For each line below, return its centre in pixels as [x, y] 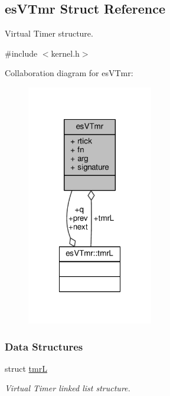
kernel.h [65, 53]
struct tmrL [26, 368]
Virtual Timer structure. [49, 33]
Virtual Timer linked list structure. [68, 388]
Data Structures [44, 346]
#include [21, 53]
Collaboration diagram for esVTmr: [69, 73]
